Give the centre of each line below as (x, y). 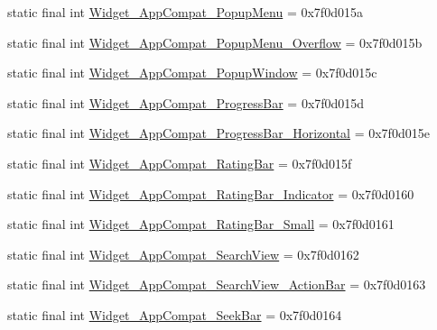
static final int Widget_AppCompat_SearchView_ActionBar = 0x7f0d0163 (217, 284)
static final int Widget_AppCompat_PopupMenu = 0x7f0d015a (185, 12)
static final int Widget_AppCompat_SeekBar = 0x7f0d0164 (175, 314)
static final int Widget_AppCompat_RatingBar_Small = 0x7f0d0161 (201, 224)
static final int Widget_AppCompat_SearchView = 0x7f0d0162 (183, 254)
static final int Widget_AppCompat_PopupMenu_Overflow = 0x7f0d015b (215, 42)
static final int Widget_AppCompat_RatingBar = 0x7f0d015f (180, 163)
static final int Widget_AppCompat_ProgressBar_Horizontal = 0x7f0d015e (218, 133)
